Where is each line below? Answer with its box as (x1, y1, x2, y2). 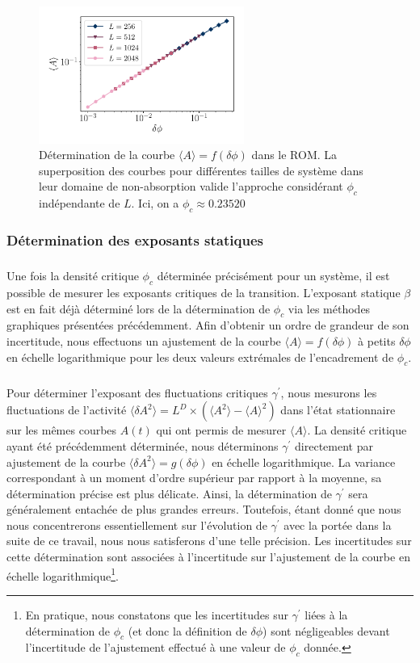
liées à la (304, 606, 348, 623)
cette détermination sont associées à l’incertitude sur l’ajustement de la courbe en (6, 548, 410, 565)
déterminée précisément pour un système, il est (157, 267, 390, 284)
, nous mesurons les (280, 384, 377, 401)
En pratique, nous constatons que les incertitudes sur (25, 606, 288, 623)
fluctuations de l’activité (6, 401, 127, 418)
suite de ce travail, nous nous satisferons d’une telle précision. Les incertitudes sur (6, 532, 412, 549)
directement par (295, 437, 373, 454)
